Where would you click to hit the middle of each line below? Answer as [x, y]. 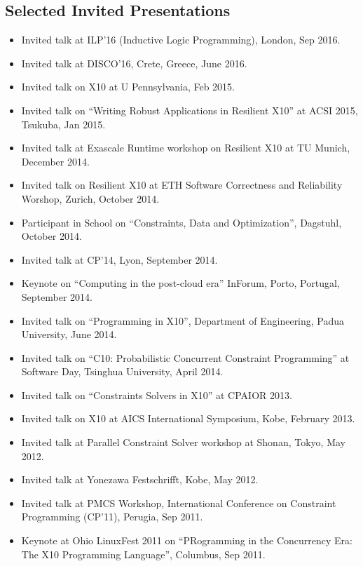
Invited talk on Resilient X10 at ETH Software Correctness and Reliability [182, 185]
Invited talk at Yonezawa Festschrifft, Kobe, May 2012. [140, 479]
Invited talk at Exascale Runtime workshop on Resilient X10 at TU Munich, [186, 148]
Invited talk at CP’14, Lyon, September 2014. [119, 259]
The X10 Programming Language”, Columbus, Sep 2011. [143, 554]
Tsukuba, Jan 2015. [63, 124]
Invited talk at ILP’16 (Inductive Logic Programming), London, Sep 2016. [181, 40]
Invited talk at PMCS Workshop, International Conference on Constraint [179, 503]
